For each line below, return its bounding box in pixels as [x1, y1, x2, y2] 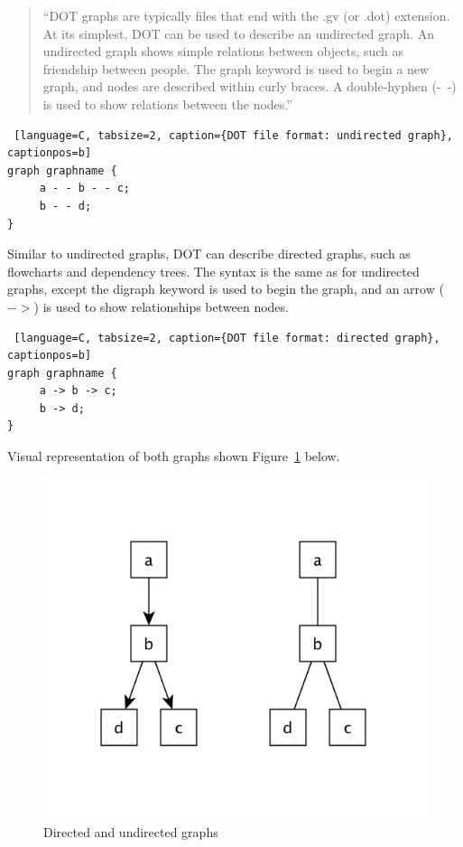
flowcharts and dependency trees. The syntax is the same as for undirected [7, 261, 420, 280]
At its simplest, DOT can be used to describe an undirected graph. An [42, 24, 434, 42]
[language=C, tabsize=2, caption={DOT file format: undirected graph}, [14, 128, 453, 142]
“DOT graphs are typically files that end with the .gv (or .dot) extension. [42, 6, 450, 24]
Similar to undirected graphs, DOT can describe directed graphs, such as [7, 244, 411, 263]
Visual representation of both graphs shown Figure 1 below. [7, 447, 340, 466]
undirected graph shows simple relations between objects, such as [42, 42, 404, 61]
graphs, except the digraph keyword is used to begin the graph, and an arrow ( [7, 279, 444, 298]
